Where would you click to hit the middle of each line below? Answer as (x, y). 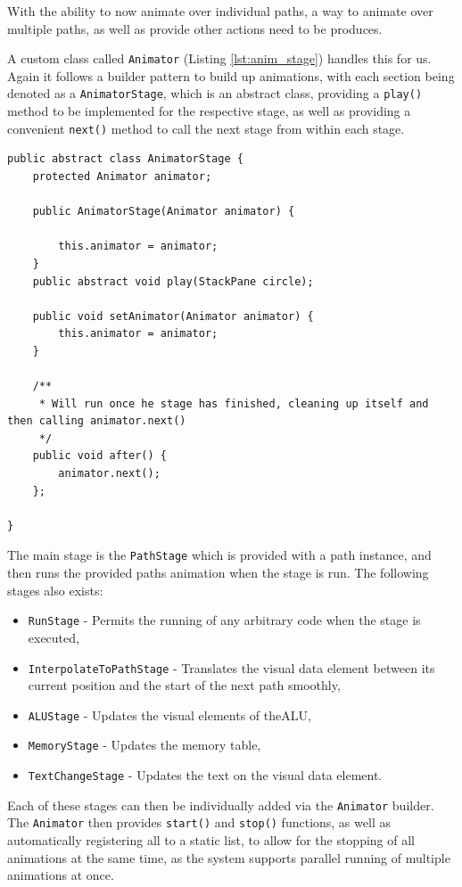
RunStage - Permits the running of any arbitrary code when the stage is (224, 620)
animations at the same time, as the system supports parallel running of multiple (229, 857)
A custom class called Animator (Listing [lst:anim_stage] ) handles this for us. (219, 58)
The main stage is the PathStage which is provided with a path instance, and (219, 555)
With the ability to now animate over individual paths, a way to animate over (220, 11)
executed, (54, 637)
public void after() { (99, 456)
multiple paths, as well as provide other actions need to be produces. (195, 28)
